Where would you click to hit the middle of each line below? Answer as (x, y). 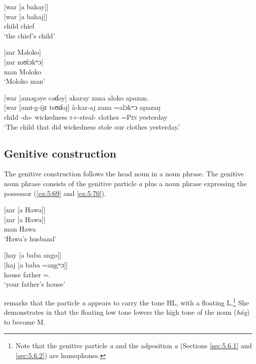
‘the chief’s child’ (30, 35)
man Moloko (23, 71)
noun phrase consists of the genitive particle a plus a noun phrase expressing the (126, 183)
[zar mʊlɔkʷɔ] (24, 61)
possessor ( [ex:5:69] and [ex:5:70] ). (55, 193)
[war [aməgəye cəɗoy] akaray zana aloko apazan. (77, 97)
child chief (19, 26)
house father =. (27, 274)
